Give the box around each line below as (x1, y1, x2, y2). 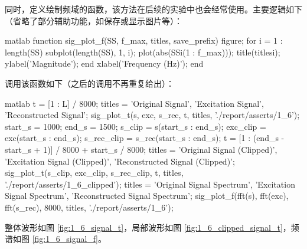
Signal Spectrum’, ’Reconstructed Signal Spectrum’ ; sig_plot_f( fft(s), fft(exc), (5, 189, 289, 202)
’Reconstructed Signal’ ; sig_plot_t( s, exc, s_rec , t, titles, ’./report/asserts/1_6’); (5, 109, 300, 121)
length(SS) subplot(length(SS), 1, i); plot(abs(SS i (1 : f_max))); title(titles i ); (5, 45, 280, 58)
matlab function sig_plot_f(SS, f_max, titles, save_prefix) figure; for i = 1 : (5, 34, 283, 47)
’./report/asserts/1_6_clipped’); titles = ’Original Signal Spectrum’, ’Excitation (5, 178, 295, 190)
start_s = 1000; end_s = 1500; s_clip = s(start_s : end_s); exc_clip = (5, 120, 266, 132)
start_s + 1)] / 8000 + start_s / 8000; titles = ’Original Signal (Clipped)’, (5, 143, 277, 155)
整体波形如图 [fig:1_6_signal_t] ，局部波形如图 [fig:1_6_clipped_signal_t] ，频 (5, 221, 299, 233)
